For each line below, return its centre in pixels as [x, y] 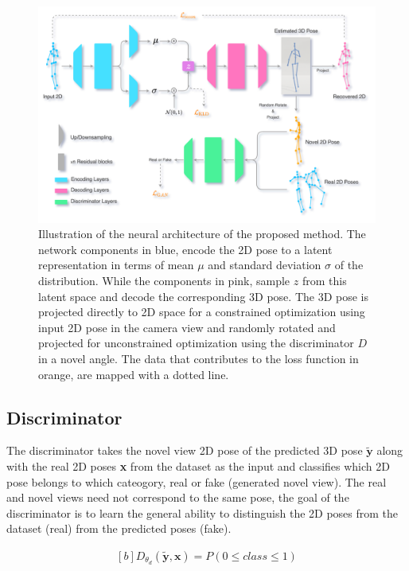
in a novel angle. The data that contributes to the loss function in [199, 358]
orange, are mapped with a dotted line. [134, 374]
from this [324, 280]
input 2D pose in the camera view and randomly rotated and [187, 327]
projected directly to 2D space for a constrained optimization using [202, 312]
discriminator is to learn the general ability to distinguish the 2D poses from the [203, 512]
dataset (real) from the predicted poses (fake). [119, 528]
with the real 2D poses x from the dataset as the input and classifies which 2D [198, 465]
